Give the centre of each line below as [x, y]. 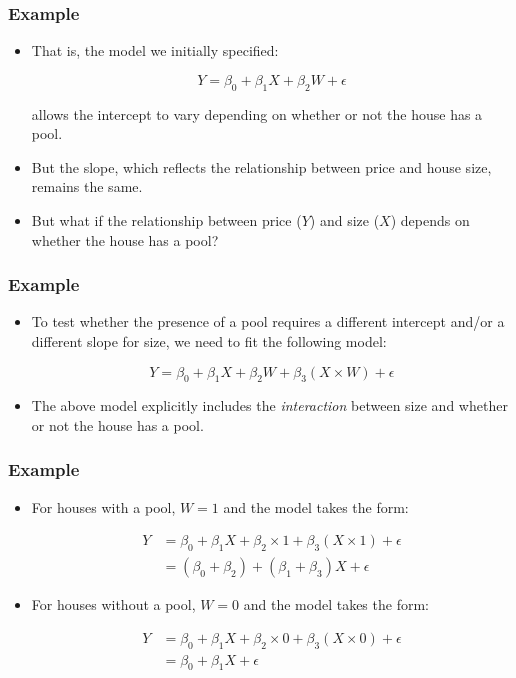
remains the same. [87, 186]
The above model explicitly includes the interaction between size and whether [269, 405]
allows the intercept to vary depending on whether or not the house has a [257, 113]
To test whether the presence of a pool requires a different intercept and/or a [268, 321]
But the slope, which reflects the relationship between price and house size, [261, 166]
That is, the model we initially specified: [155, 50]
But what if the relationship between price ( [166, 219]
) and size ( [344, 219]
